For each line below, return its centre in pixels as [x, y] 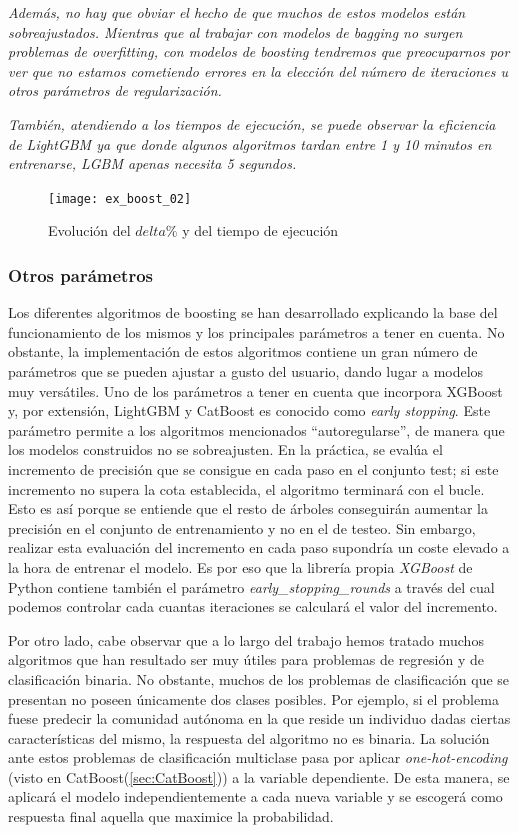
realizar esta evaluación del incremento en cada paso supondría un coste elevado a [259, 547]
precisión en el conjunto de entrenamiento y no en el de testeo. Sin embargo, [242, 527]
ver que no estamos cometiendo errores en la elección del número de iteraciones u [258, 70]
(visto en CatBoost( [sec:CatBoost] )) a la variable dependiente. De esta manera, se [259, 776]
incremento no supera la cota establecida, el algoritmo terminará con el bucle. [246, 488]
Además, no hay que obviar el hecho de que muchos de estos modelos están [237, 12]
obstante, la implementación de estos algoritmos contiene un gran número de [243, 351]
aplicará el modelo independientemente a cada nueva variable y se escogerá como [255, 796]
